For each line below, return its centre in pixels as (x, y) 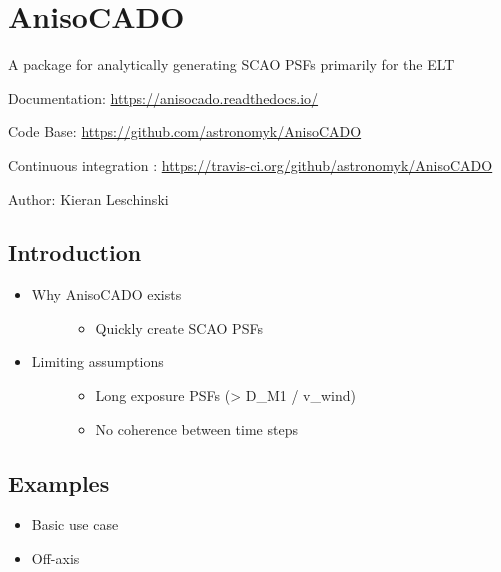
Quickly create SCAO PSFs (179, 327)
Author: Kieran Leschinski (88, 198)
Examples (59, 482)
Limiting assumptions (97, 361)
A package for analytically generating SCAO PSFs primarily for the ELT (231, 64)
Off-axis (55, 558)
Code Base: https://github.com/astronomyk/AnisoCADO (185, 131)
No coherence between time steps (196, 428)
